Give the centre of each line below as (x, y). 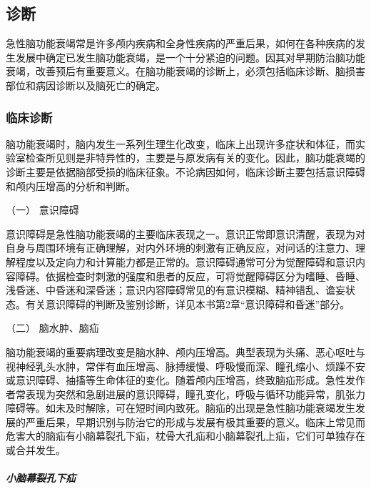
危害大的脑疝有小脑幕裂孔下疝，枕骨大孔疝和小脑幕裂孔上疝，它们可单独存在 (185, 436)
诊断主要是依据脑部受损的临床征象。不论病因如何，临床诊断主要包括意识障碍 (185, 171)
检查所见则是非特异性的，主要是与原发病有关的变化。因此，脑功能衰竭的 (195, 158)
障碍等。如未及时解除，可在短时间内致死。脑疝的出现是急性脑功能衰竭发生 (181, 408)
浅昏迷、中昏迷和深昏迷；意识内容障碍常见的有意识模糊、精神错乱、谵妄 (176, 290)
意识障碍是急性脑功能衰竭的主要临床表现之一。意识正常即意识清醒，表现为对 (185, 233)
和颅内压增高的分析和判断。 (71, 186)
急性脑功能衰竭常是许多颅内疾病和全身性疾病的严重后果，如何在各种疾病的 (181, 43)
